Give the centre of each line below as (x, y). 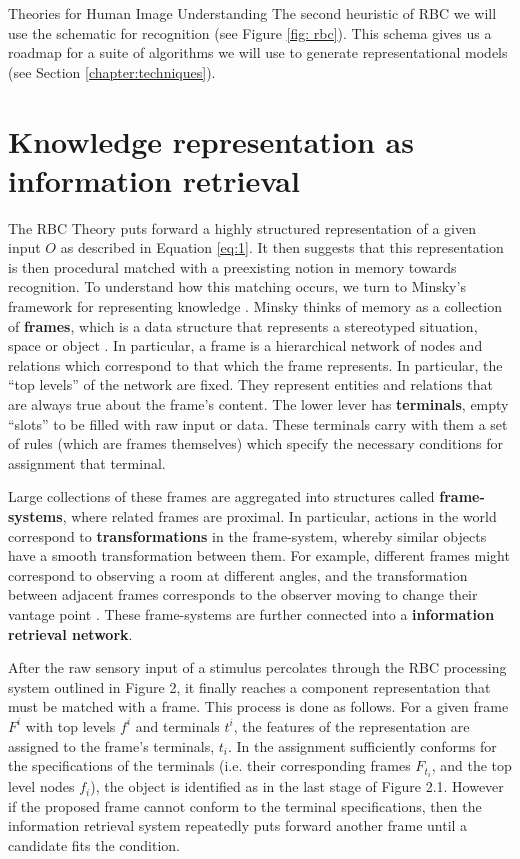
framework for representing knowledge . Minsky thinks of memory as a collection (255, 306)
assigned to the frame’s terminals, (111, 745)
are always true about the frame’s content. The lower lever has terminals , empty (258, 404)
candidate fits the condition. (94, 845)
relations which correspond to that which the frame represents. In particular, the (255, 364)
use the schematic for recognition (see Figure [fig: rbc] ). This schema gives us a (250, 32)
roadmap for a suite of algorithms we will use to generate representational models (258, 52)
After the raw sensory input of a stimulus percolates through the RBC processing (257, 667)
